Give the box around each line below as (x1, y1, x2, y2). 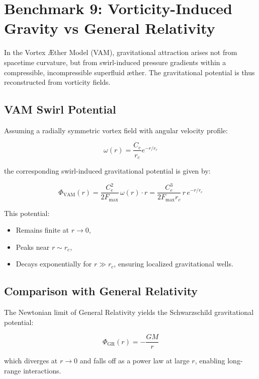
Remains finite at (16, 225, 69, 235)
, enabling (195, 355, 225, 366)
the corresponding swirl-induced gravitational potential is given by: (4, 166, 211, 176)
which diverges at (4, 355, 58, 366)
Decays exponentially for (16, 258, 92, 269)
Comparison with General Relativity (4, 283, 198, 299)
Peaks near (16, 241, 50, 252)
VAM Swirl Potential (4, 101, 116, 117)
